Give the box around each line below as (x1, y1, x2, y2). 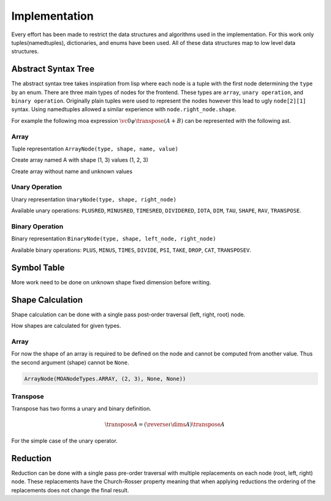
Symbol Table (11, 262, 65, 273)
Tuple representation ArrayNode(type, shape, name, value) (11, 145, 179, 152)
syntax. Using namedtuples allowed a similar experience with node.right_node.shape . (11, 106, 237, 113)
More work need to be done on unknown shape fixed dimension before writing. (11, 278, 211, 285)
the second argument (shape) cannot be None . (11, 359, 129, 366)
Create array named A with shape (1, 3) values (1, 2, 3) (11, 157, 148, 164)
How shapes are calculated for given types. (11, 322, 121, 329)
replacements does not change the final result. (11, 486, 129, 494)
